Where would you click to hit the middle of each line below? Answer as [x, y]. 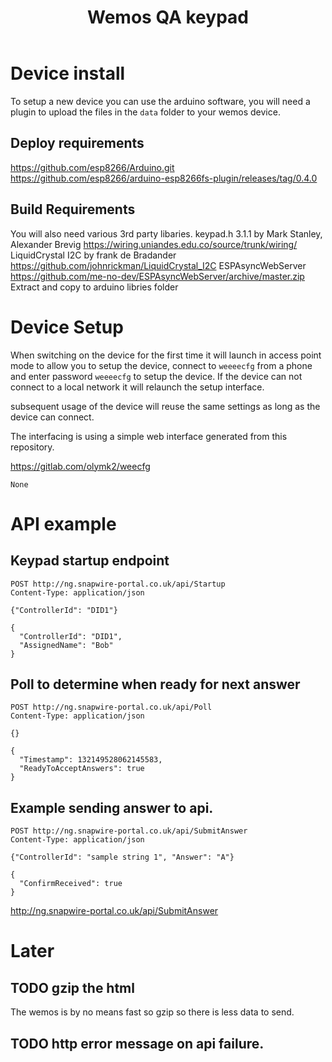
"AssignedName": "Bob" [66, 645]
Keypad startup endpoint [90, 561]
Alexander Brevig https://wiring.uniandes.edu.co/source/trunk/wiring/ [154, 244]
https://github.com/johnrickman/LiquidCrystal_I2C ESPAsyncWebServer [158, 265]
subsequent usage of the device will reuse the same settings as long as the [165, 406]
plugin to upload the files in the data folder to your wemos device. [145, 112]
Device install [68, 73]
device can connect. [52, 417]
